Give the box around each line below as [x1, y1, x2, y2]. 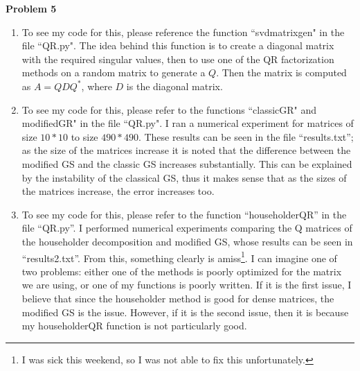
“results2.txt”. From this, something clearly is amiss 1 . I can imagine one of [21, 248, 337, 265]
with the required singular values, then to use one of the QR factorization [21, 51, 334, 66]
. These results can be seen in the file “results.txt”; [138, 129, 354, 144]
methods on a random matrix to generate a [21, 65, 206, 80]
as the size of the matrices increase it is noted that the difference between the [21, 143, 351, 157]
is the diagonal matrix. [126, 78, 223, 93]
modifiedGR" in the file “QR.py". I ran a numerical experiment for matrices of [21, 116, 354, 130]
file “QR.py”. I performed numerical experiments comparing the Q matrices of [21, 221, 352, 235]
